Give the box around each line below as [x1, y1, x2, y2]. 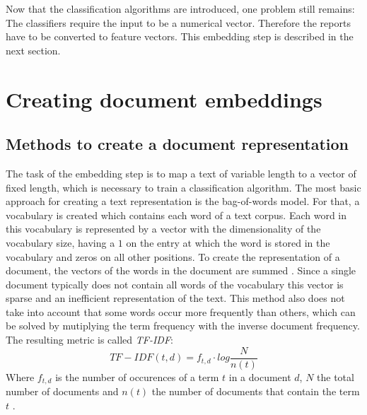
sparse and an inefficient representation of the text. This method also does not [6, 291, 345, 305]
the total [317, 369, 354, 384]
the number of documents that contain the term [151, 384, 360, 399]
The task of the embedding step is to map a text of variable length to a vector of [6, 165, 356, 180]
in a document [228, 369, 291, 384]
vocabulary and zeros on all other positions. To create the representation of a [6, 249, 340, 264]
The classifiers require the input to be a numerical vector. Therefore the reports [6, 15, 351, 30]
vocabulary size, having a [6, 235, 115, 250]
